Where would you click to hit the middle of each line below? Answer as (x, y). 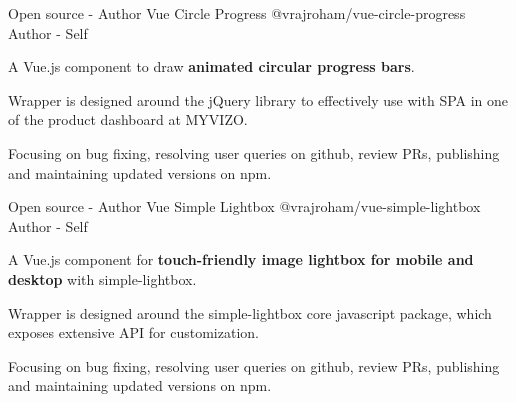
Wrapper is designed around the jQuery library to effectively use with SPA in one (258, 99)
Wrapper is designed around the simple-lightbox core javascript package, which (250, 312)
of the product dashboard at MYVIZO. (128, 119)
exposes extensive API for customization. (133, 332)
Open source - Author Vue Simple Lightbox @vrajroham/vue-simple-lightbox (244, 206)
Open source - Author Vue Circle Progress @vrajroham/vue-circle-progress (237, 13)
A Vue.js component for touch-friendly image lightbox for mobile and (241, 259)
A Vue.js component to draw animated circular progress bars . (211, 66)
